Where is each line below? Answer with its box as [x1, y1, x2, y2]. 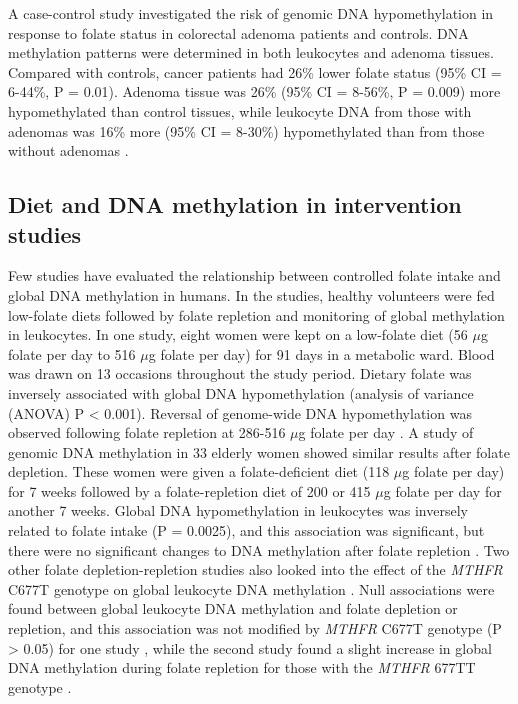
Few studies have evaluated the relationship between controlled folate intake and [8, 265, 501, 286]
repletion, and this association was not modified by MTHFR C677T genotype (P [8, 618, 502, 639]
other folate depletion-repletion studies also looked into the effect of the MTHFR [8, 559, 503, 580]
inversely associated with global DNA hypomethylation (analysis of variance [8, 382, 474, 403]
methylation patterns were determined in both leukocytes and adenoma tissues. [8, 42, 494, 63]
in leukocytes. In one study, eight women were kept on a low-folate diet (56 [8, 324, 468, 345]
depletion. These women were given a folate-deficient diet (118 [8, 461, 390, 482]
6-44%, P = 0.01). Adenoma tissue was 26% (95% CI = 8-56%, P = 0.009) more [8, 81, 501, 102]
